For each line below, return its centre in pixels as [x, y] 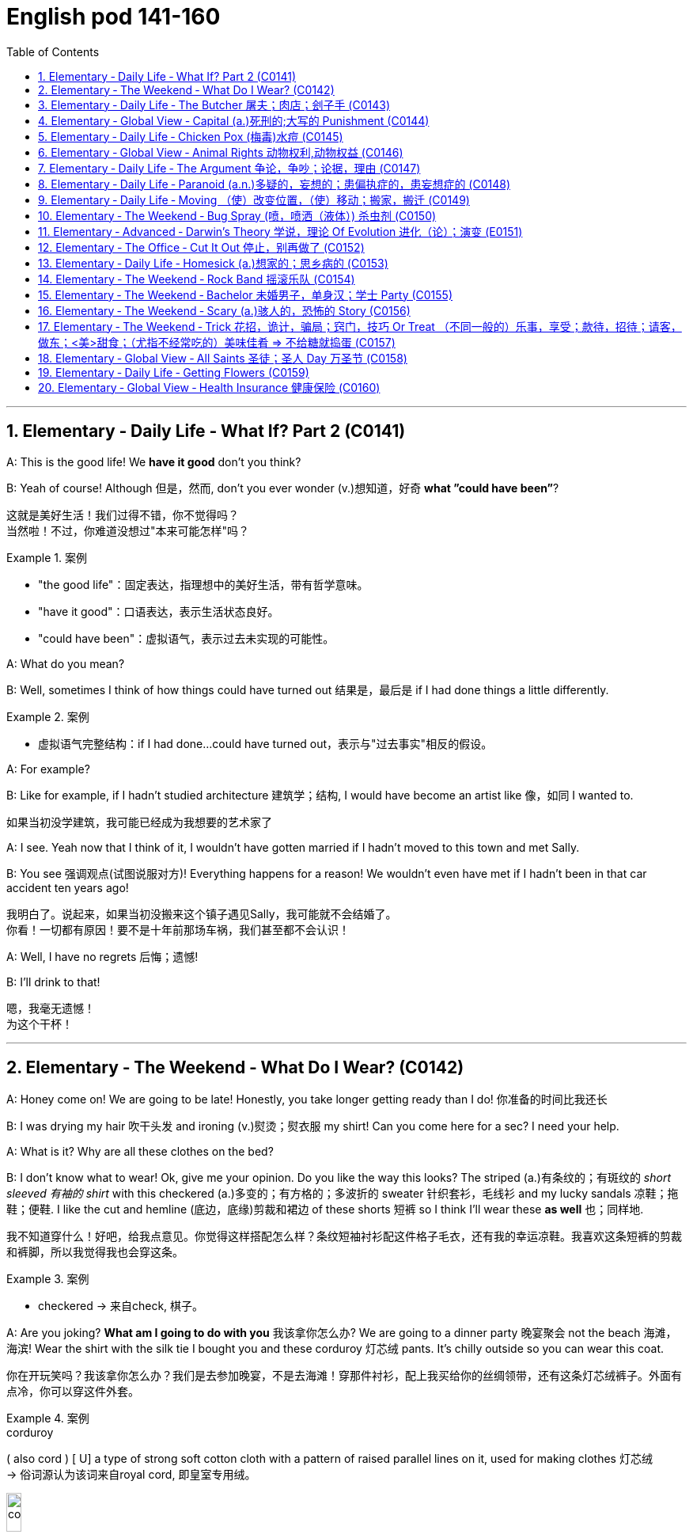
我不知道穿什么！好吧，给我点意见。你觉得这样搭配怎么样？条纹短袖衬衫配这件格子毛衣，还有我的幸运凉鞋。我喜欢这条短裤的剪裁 [344, 1236]
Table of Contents [53, 51]
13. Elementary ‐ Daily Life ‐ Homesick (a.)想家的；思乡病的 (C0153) [213, 263]
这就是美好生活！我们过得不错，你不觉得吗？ [123, 515]
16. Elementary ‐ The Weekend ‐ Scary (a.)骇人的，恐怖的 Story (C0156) [224, 310]
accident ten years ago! [68, 887]
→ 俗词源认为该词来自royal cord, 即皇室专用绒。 [131, 1475]
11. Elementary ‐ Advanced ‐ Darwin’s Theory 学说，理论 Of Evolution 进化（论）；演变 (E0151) [280, 231]
